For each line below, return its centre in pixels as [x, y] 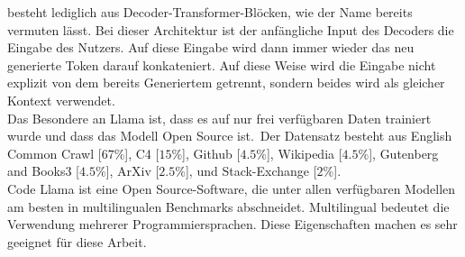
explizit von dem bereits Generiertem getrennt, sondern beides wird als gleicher [226, 83]
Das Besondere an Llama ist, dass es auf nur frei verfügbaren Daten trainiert [219, 118]
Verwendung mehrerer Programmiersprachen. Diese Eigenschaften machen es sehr [232, 224]
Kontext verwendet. [61, 100]
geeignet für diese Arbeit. [77, 241]
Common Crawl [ [55, 153]
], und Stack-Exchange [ [251, 171]
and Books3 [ [43, 171]
